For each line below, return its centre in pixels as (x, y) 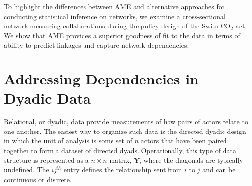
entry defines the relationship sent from (123, 170)
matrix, (120, 160)
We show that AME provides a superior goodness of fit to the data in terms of (122, 35)
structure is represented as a (46, 160)
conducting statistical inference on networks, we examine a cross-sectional (115, 16)
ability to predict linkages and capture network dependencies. (97, 45)
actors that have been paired (184, 141)
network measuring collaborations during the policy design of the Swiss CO (117, 26)
